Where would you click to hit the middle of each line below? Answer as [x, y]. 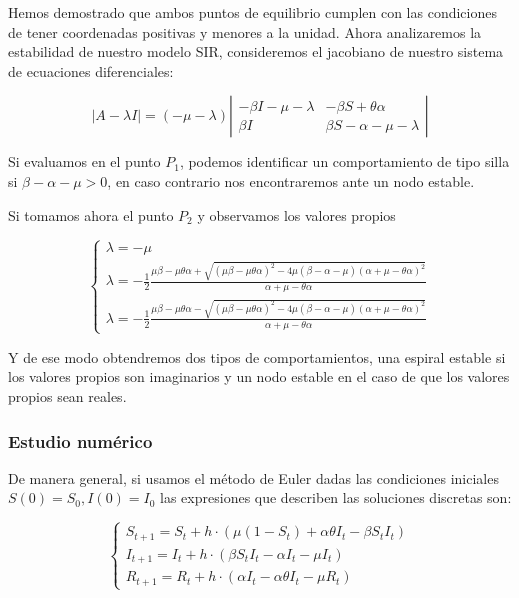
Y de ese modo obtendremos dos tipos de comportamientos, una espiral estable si [257, 356]
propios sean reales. [67, 395]
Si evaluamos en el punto [84, 161]
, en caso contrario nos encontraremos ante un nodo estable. [291, 180]
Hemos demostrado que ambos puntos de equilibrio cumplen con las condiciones [252, 12]
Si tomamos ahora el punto [91, 214]
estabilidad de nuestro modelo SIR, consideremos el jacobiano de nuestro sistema [256, 51]
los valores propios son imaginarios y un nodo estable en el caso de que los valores [259, 376]
